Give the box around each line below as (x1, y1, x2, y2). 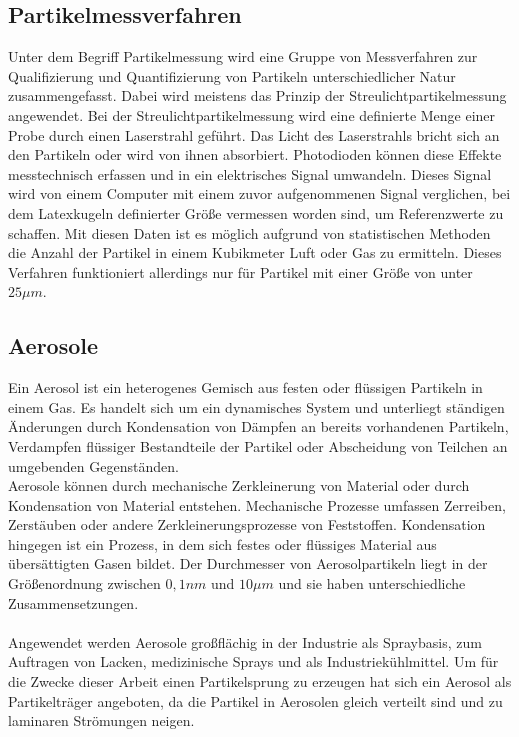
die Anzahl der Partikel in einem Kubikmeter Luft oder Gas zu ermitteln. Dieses (8, 242, 502, 263)
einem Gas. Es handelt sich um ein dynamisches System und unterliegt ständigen (8, 396, 505, 417)
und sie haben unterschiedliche (278, 573, 466, 594)
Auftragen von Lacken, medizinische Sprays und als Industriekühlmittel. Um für (8, 651, 499, 672)
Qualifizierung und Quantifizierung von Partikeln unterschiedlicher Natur (8, 65, 456, 86)
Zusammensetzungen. (8, 592, 139, 613)
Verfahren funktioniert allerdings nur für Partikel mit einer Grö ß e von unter (8, 261, 473, 282)
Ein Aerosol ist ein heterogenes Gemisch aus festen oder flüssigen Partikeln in (8, 377, 483, 398)
